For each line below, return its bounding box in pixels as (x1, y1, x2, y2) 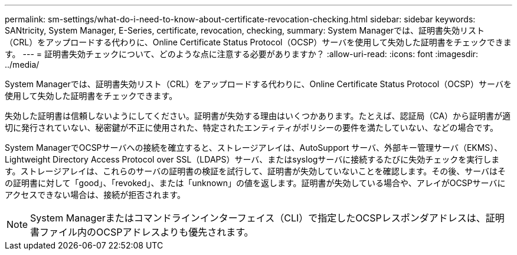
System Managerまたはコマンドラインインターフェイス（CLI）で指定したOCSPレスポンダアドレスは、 (30, 212, 486, 224)
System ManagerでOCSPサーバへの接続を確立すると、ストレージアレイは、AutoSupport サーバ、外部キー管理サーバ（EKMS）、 (5, 143, 503, 153)
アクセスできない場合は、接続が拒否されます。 (5, 190, 185, 200)
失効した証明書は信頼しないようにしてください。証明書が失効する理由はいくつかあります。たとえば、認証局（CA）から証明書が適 (5, 111, 511, 121)
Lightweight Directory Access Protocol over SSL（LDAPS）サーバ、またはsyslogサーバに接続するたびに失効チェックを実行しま (5, 154, 500, 164)
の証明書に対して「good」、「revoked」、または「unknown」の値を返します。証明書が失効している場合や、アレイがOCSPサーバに (5, 178, 506, 188)
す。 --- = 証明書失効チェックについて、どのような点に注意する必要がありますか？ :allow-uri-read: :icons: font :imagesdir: (5, 49, 479, 59)
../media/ (5, 59, 40, 69)
